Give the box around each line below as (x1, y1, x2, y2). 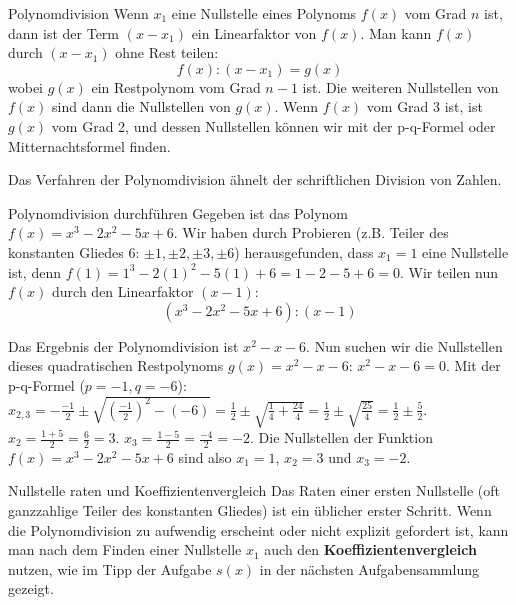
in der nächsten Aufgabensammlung (259, 558, 479, 579)
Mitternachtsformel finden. (8, 135, 171, 156)
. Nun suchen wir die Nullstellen (306, 335, 503, 356)
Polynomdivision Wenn (8, 3, 149, 23)
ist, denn (8, 261, 61, 282)
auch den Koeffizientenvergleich (264, 539, 477, 560)
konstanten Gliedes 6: (8, 241, 140, 262)
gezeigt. (8, 578, 54, 599)
